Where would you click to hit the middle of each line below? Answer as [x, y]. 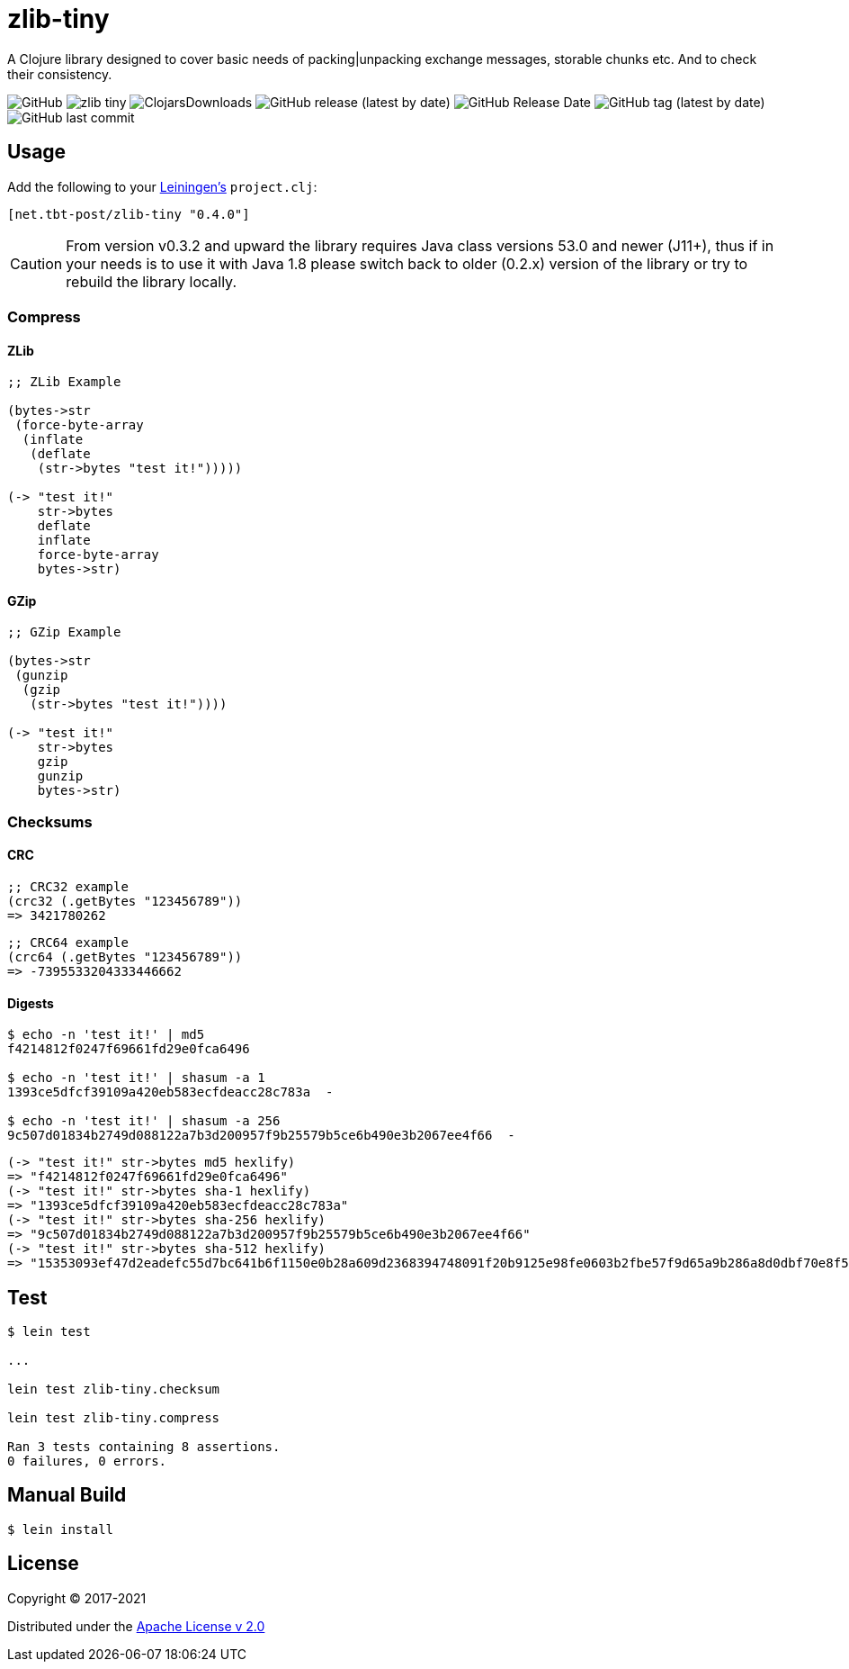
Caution [36, 263]
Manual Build [67, 1495]
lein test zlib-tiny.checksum [114, 1389]
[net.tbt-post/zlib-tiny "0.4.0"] [129, 214]
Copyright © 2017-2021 [77, 1598]
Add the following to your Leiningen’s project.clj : [162, 186]
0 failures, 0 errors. [87, 1462]
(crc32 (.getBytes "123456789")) [125, 901]
